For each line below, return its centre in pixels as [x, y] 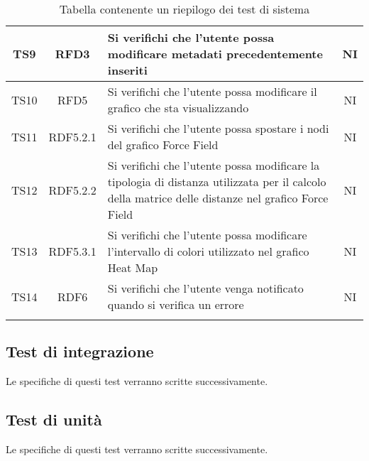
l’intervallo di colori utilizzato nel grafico [208, 251]
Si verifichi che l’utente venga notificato [205, 288]
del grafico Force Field [163, 145]
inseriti [127, 70]
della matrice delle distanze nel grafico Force [218, 198]
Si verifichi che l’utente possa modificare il [212, 91]
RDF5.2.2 [72, 190]
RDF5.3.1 [72, 251]
